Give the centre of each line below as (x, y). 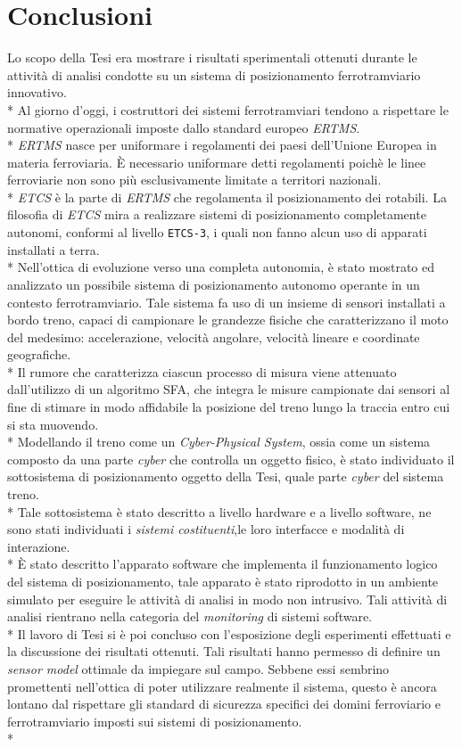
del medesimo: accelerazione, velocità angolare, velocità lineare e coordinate (214, 337)
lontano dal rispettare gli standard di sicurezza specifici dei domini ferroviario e (224, 704)
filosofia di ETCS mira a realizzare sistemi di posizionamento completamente (217, 214)
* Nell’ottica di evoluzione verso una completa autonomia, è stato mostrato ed (221, 267)
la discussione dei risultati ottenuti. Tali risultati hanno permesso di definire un (224, 651)
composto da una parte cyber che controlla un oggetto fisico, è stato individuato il (231, 459)
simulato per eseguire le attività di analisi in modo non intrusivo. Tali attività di (227, 599)
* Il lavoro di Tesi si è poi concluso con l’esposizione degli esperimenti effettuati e (229, 633)
